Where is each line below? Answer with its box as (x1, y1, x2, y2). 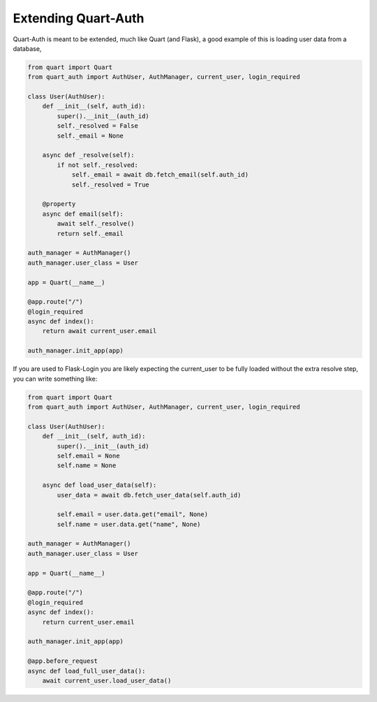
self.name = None (57, 462, 117, 469)
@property (42, 200, 76, 208)
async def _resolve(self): (42, 151, 135, 159)
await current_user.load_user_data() (42, 676, 172, 685)
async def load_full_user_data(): (27, 667, 146, 675)
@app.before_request (27, 657, 98, 665)
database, (13, 44, 42, 52)
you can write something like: (13, 374, 98, 383)
